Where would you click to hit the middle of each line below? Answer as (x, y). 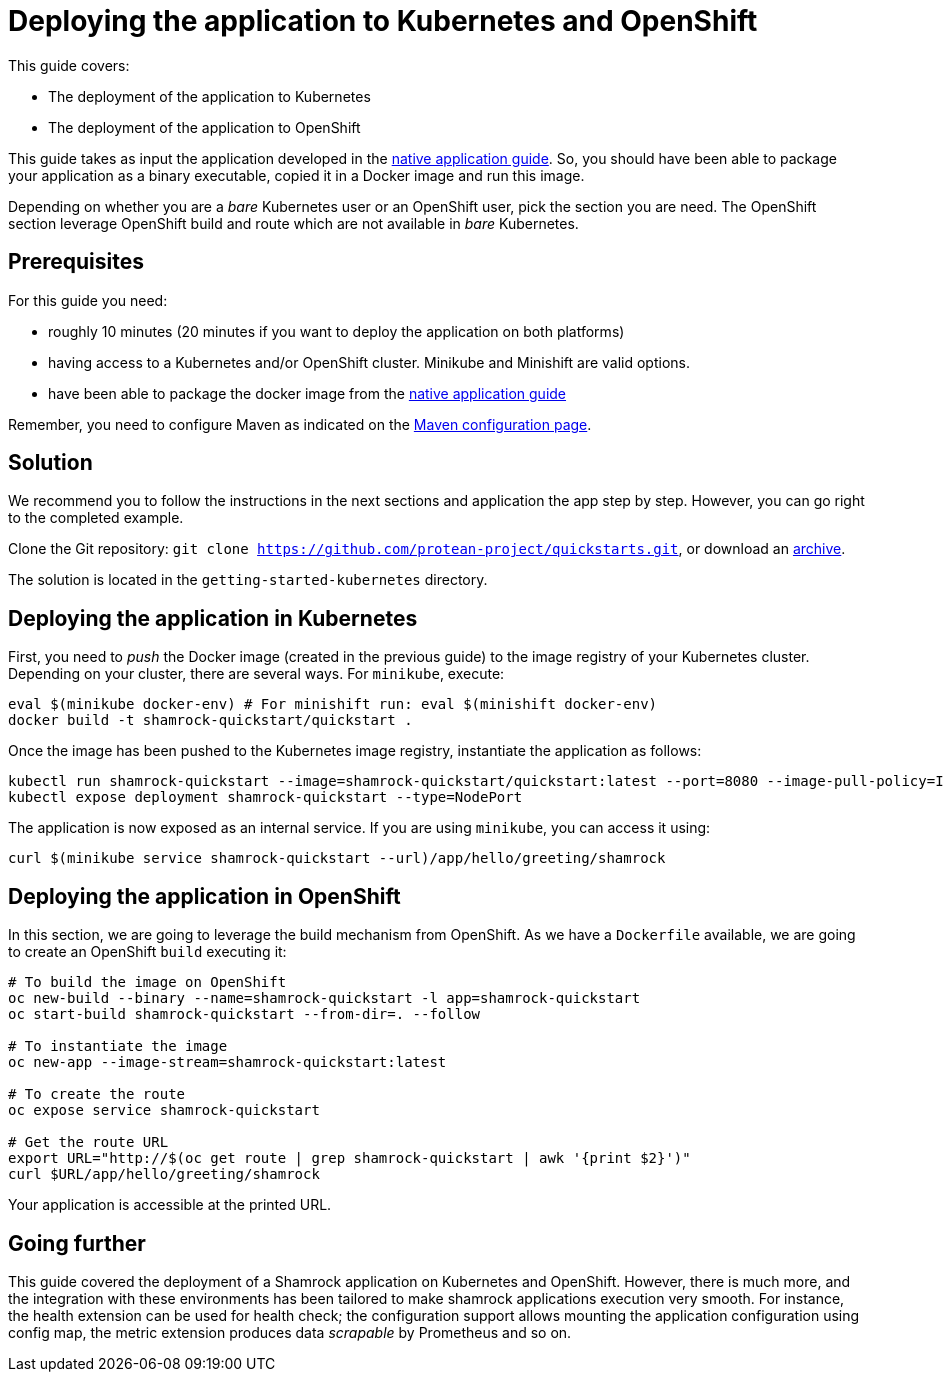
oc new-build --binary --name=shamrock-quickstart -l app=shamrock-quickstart (324, 998)
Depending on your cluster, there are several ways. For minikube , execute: (256, 674)
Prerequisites (76, 262)
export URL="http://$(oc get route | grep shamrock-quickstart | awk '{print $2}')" (349, 1158)
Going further (77, 1243)
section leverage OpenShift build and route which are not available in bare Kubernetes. (293, 223)
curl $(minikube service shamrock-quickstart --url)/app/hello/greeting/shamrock (337, 858)
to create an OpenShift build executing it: (147, 952)
